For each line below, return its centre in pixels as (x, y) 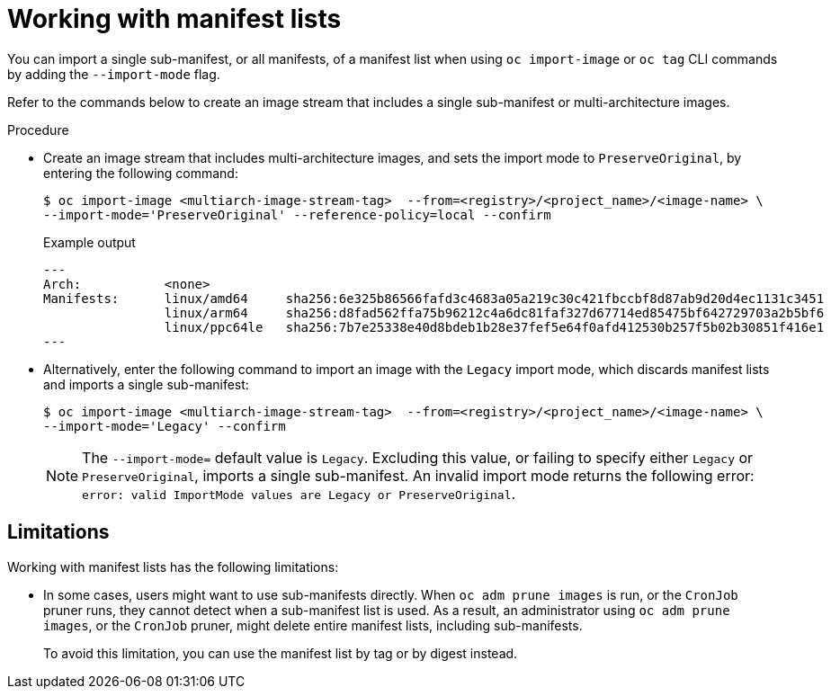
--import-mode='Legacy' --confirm (165, 426)
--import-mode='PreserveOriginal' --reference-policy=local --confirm (297, 214)
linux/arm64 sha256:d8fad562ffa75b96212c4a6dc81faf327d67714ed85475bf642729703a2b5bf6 (494, 312)
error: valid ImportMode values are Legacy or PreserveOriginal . (299, 493)
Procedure (38, 129)
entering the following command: (141, 173)
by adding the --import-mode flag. (114, 74)
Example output (89, 242)
